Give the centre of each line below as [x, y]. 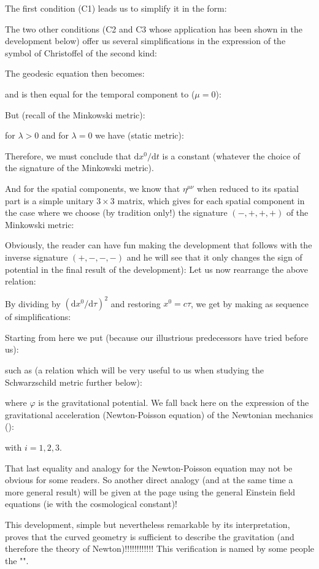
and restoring [136, 303]
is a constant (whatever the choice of [231, 155]
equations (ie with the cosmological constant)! [91, 504]
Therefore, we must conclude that [68, 155]
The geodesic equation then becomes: [75, 73]
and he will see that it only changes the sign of [214, 257]
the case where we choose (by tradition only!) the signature [116, 212]
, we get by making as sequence [250, 303]
